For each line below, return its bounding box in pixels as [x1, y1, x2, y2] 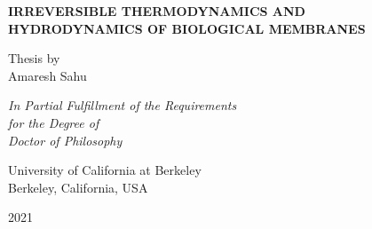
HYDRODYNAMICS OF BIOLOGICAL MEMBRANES [8, 19, 366, 37]
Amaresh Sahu [8, 66, 87, 84]
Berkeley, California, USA [8, 178, 148, 196]
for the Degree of [8, 113, 99, 131]
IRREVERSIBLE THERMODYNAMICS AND [8, 2, 305, 20]
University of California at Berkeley [8, 161, 202, 179]
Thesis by [8, 49, 60, 67]
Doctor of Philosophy [8, 130, 123, 149]
